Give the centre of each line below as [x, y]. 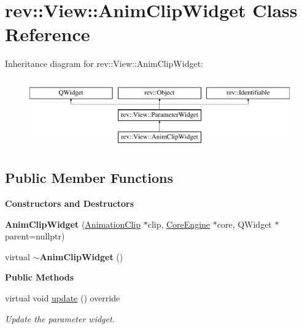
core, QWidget [244, 224]
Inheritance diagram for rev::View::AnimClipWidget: [104, 64]
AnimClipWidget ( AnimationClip [73, 224]
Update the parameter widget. [60, 318]
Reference [48, 34]
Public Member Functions [89, 178]
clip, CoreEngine [179, 224]
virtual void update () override [63, 298]
